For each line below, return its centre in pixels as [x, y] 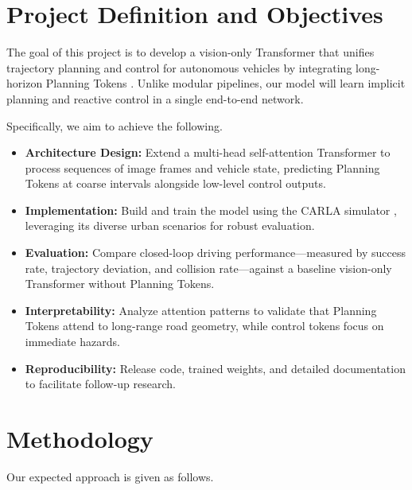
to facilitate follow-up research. [100, 384]
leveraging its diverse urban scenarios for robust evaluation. [170, 226]
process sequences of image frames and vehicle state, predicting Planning [202, 167]
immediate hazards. [72, 342]
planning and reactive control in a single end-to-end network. [155, 98]
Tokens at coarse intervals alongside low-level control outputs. [175, 183]
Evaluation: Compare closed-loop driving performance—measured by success [216, 253]
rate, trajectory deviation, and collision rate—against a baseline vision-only [208, 268]
